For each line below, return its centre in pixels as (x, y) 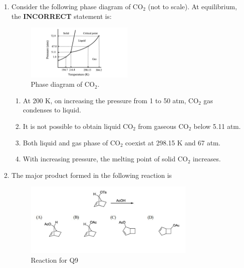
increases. (207, 159)
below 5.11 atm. (217, 126)
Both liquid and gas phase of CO (72, 142)
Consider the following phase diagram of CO (77, 6)
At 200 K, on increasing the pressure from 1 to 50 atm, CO (111, 100)
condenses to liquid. (52, 110)
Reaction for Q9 (54, 260)
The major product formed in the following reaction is (92, 175)
